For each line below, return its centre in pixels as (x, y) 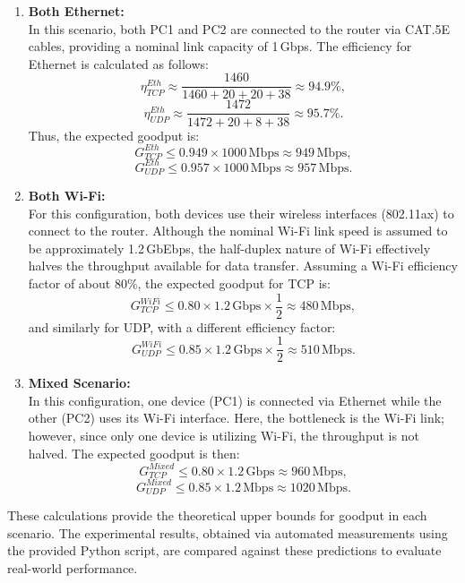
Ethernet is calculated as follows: (118, 63)
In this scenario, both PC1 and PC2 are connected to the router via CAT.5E (239, 28)
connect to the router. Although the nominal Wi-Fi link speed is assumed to (238, 231)
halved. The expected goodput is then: (134, 453)
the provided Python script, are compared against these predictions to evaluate (224, 550)
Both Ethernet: (76, 11)
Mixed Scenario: (79, 383)
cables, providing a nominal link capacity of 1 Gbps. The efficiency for (220, 46)
